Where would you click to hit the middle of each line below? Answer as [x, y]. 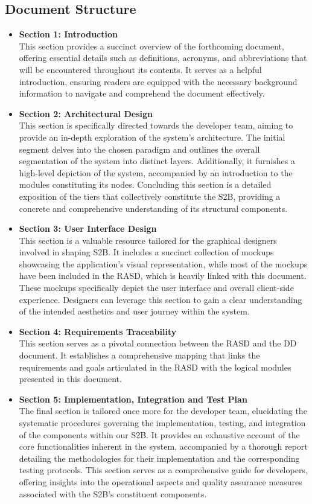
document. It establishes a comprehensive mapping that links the [139, 355]
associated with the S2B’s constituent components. [113, 493]
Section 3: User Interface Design [88, 228]
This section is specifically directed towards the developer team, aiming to [156, 125]
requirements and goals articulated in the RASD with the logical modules [155, 367]
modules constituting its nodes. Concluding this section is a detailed [145, 184]
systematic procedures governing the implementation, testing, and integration [162, 423]
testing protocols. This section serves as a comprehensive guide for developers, [163, 470]
